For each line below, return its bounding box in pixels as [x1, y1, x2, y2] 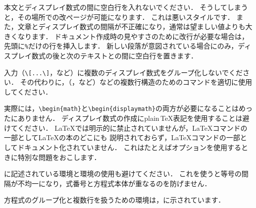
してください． [4, 86, 52, 97]
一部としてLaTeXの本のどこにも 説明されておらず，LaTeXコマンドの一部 [4, 132, 240, 143]
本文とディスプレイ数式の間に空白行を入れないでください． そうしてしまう [4, 2, 248, 12]
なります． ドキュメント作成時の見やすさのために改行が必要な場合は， [17, 31, 249, 41]
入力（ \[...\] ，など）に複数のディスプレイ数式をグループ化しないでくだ [4, 67, 243, 77]
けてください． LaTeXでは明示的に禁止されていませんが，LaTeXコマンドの [4, 122, 248, 133]
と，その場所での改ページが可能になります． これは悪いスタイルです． [4, 11, 234, 22]
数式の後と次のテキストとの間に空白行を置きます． [31, 51, 198, 61]
